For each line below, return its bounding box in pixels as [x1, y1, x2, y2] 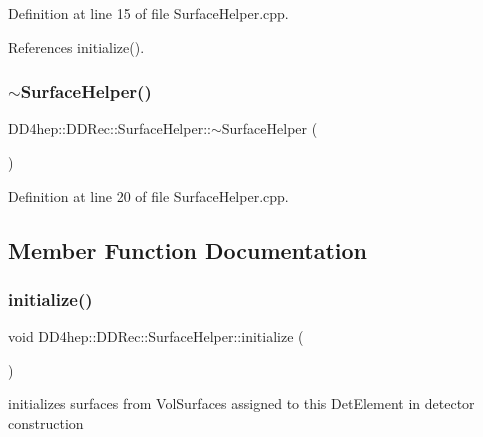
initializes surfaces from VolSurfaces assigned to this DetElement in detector [8, 393, 475, 414]
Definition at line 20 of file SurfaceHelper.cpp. [8, 185, 289, 206]
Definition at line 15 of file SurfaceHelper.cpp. [8, 3, 289, 23]
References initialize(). [8, 36, 145, 57]
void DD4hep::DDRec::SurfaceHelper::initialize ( [8, 326, 304, 347]
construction [8, 412, 84, 433]
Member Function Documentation [8, 234, 368, 265]
